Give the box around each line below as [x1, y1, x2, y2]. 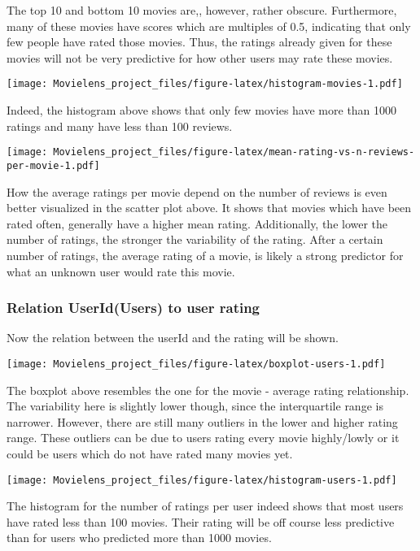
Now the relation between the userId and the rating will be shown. [7, 329, 339, 346]
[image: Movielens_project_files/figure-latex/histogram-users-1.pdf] [7, 474, 397, 486]
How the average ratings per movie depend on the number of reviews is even [7, 183, 387, 200]
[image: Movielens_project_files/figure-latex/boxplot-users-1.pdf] [7, 358, 386, 370]
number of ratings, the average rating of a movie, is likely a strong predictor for [7, 246, 404, 263]
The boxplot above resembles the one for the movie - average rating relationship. [7, 381, 409, 398]
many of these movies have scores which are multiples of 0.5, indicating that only [7, 17, 411, 34]
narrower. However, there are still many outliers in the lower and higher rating [7, 413, 398, 430]
